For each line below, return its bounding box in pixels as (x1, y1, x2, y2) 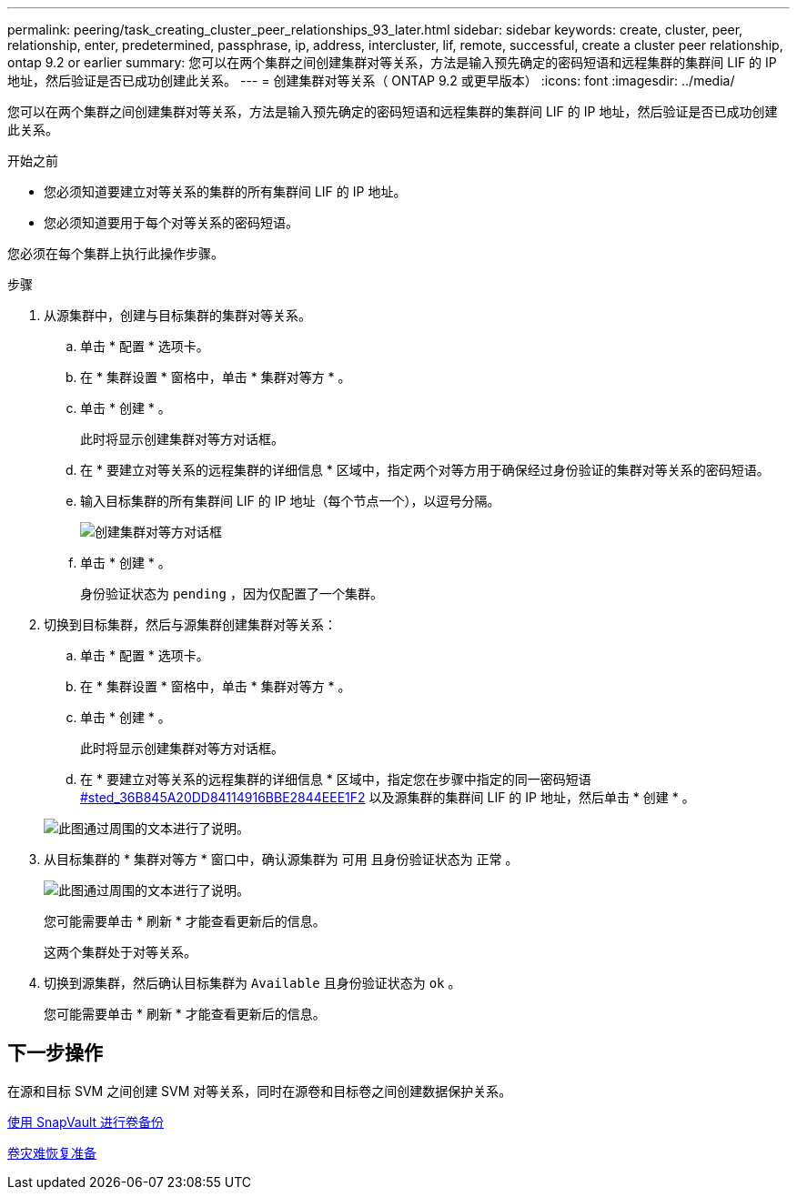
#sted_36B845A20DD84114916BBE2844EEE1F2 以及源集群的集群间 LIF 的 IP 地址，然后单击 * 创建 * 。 (80, 790, 695, 805)
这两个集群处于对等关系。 (44, 944, 197, 960)
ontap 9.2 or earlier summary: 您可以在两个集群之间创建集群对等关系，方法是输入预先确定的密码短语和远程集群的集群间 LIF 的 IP (7, 55, 777, 70)
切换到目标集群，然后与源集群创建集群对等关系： (44, 617, 337, 632)
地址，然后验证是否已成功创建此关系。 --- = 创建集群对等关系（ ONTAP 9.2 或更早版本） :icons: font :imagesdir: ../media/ (7, 73, 735, 88)
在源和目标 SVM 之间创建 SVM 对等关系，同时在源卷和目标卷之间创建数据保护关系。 (7, 1082, 512, 1099)
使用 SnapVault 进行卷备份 (7, 1113, 165, 1130)
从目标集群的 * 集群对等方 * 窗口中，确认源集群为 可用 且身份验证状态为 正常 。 (44, 851, 519, 867)
